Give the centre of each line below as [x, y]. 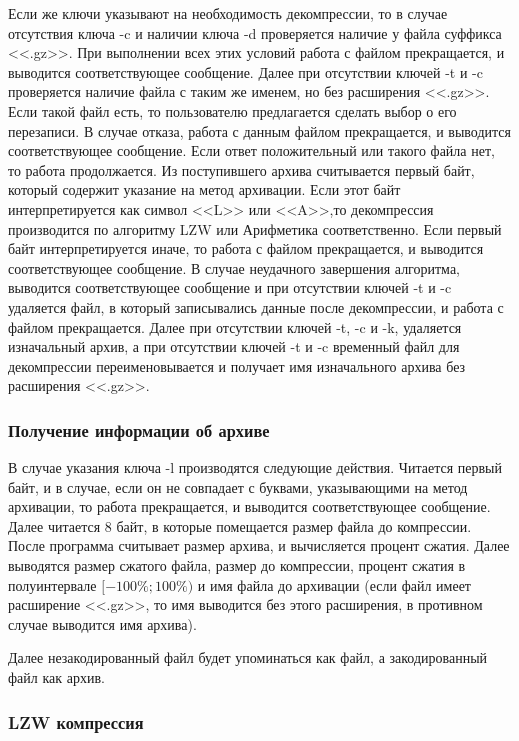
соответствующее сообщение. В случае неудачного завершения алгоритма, [234, 267]
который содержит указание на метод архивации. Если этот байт [204, 189]
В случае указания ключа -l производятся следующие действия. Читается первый [255, 467]
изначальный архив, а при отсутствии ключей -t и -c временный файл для [234, 346]
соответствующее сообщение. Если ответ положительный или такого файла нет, [251, 150]
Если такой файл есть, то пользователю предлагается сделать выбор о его [232, 110]
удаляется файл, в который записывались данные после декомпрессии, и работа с [256, 306]
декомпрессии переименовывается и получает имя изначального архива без [237, 365]
